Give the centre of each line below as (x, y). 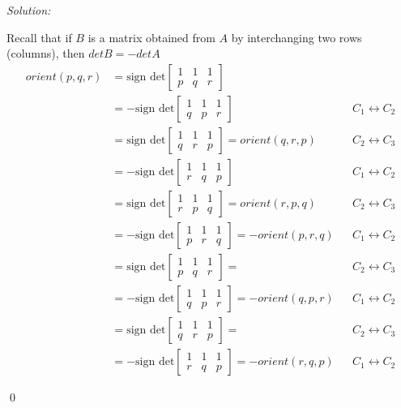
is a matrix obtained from (151, 37)
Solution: (29, 10)
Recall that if (39, 37)
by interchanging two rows (296, 37)
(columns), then (46, 53)
